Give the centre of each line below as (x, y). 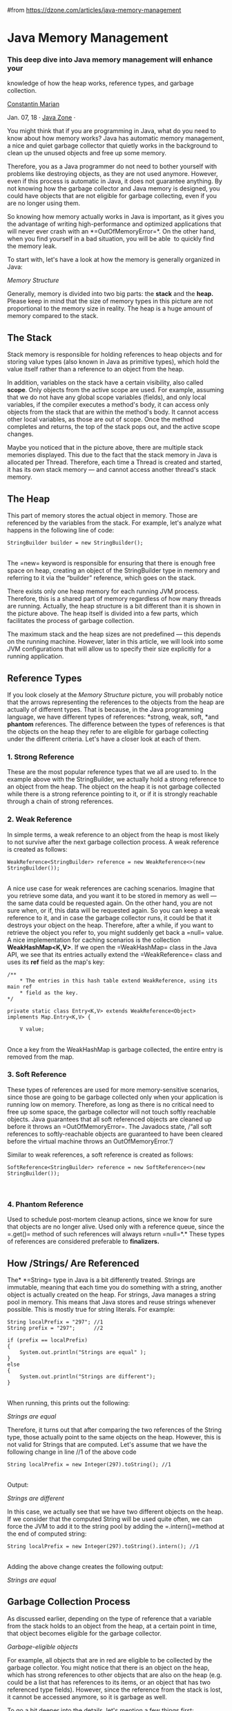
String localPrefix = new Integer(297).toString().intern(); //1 (103, 1546)
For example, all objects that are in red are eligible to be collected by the (110, 1660)
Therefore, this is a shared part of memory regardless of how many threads (114, 599)
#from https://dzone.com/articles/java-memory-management (94, 10)
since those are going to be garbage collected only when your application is (115, 1097)
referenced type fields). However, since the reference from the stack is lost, (115, 1690)
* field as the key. (49, 993)
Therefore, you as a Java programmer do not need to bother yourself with (112, 166)
